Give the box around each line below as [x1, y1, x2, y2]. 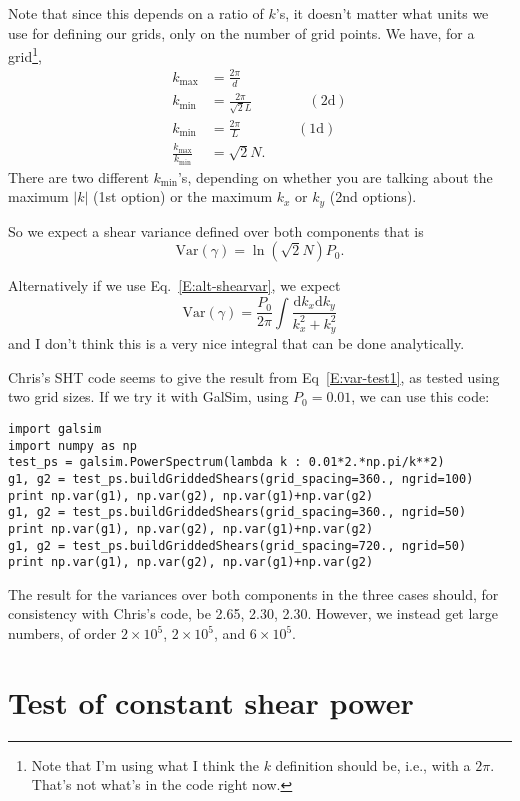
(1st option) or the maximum [93, 186, 273, 207]
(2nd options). [329, 186, 417, 207]
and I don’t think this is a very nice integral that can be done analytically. [8, 333, 465, 354]
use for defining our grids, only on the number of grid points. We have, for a [8, 22, 475, 43]
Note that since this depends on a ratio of [8, 3, 264, 23]
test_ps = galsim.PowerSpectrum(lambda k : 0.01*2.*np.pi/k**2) [8, 455, 445, 470]
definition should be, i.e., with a [275, 754, 471, 775]
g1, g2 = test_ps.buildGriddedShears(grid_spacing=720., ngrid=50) [8, 538, 467, 553]
